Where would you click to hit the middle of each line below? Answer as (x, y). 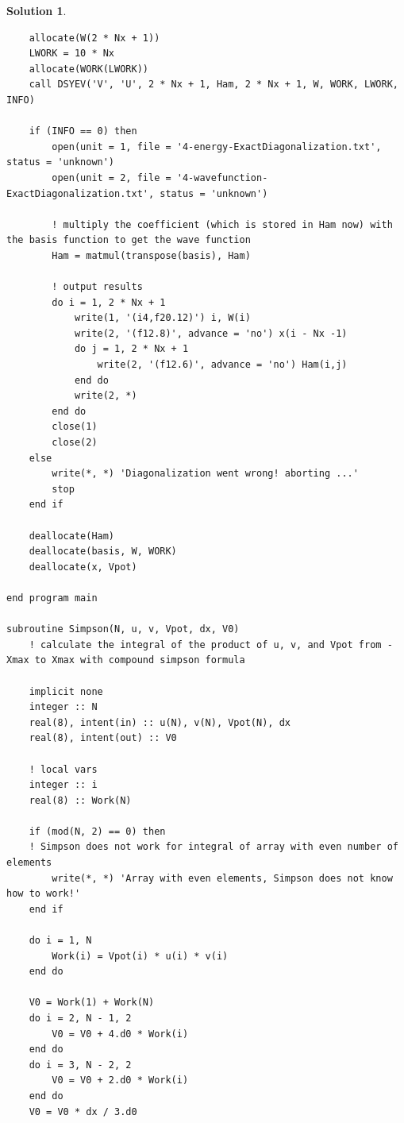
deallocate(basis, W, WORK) (103, 552)
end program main (52, 598)
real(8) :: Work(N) (80, 800)
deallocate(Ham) (72, 536)
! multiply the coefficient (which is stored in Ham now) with (222, 224)
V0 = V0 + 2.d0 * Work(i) (120, 1081)
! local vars (63, 769)
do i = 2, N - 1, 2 (80, 1018)
